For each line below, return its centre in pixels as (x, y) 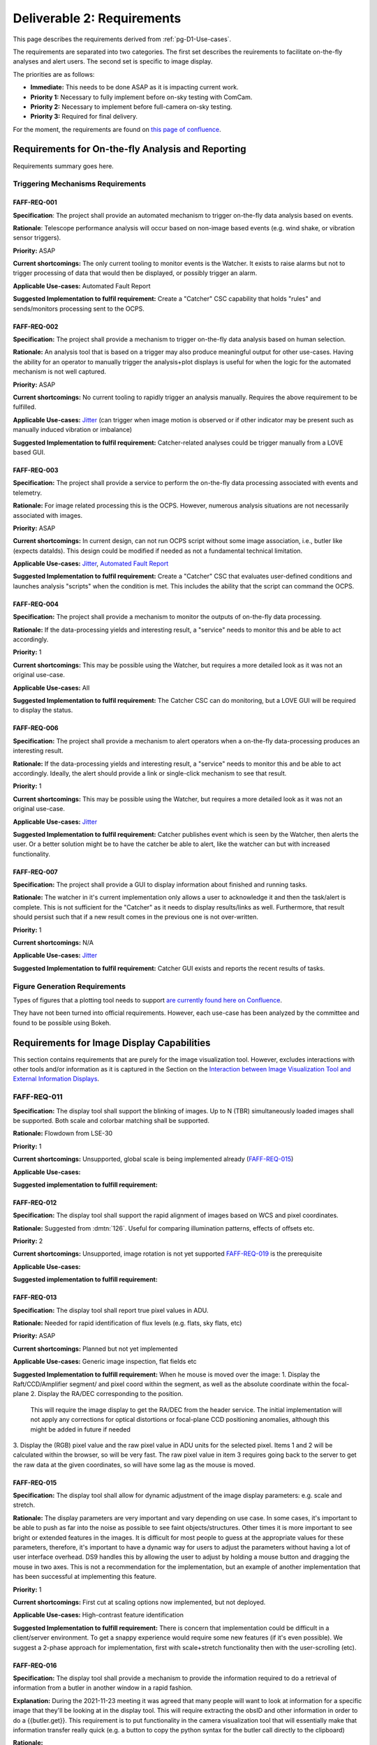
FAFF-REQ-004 (36, 604)
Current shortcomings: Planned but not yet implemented (95, 1349)
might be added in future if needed (80, 1429)
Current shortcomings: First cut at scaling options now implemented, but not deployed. (139, 1602)
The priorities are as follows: (54, 74)
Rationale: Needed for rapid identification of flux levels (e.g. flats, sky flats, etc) (127, 1323)
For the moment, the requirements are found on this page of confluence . (117, 129)
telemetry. (27, 493)
